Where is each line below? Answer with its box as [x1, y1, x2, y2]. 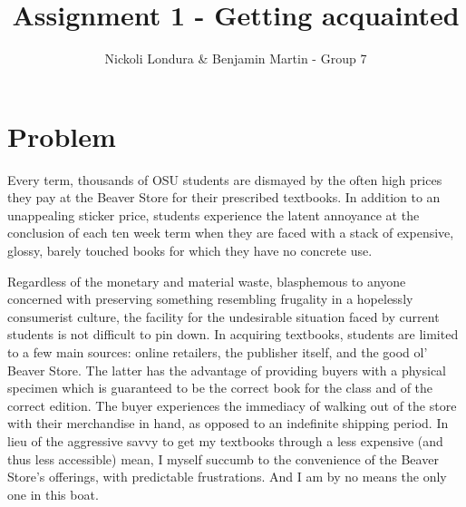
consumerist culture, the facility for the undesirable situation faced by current [7, 307, 440, 326]
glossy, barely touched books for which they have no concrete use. [7, 241, 373, 260]
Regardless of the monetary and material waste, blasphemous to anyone [7, 271, 406, 290]
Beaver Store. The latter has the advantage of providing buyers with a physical [7, 360, 447, 379]
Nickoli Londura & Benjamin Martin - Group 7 [104, 49, 367, 68]
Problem [7, 117, 116, 154]
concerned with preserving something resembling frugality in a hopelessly [7, 289, 413, 308]
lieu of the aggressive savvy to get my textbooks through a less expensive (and [7, 431, 443, 450]
